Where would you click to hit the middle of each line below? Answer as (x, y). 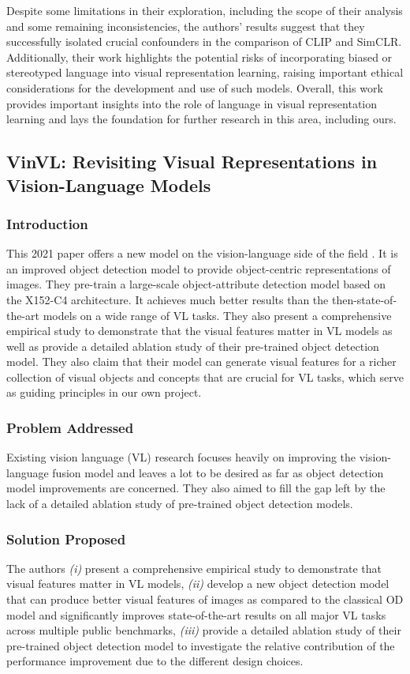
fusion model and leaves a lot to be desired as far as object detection (218, 472)
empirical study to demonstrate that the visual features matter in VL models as (199, 331)
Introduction (47, 223)
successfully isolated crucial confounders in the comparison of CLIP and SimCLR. (204, 41)
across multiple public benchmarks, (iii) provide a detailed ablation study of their (204, 630)
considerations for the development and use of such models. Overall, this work (195, 87)
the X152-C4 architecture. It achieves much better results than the (168, 299)
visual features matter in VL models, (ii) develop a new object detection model (198, 584)
